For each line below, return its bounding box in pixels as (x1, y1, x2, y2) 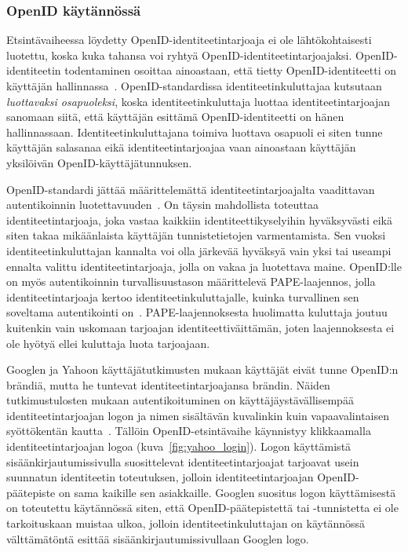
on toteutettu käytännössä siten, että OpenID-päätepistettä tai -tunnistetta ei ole (6, 499, 399, 516)
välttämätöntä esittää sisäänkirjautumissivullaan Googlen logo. (6, 530, 309, 547)
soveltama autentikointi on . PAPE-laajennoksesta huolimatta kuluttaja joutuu (6, 304, 388, 320)
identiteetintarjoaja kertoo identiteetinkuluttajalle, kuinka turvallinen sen (6, 288, 359, 305)
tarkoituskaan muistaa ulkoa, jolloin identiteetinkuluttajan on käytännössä (6, 515, 365, 532)
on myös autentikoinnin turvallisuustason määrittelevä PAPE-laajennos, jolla (6, 273, 376, 290)
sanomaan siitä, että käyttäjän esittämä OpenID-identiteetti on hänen (6, 108, 344, 125)
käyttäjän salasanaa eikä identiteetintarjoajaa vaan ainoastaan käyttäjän (6, 139, 356, 155)
